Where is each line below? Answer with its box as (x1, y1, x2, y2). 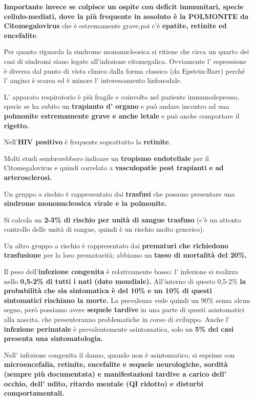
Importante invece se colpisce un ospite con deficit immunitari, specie (4, 1, 244, 11)
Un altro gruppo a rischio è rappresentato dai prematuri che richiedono (4, 240, 229, 250)
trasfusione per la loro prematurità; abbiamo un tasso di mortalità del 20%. (4, 250, 247, 260)
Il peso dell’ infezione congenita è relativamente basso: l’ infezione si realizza (4, 266, 238, 277)
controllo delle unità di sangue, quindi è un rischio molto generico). (4, 224, 205, 234)
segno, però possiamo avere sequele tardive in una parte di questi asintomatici (4, 304, 244, 315)
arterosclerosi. (4, 172, 52, 182)
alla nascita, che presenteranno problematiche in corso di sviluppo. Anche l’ (4, 314, 230, 324)
